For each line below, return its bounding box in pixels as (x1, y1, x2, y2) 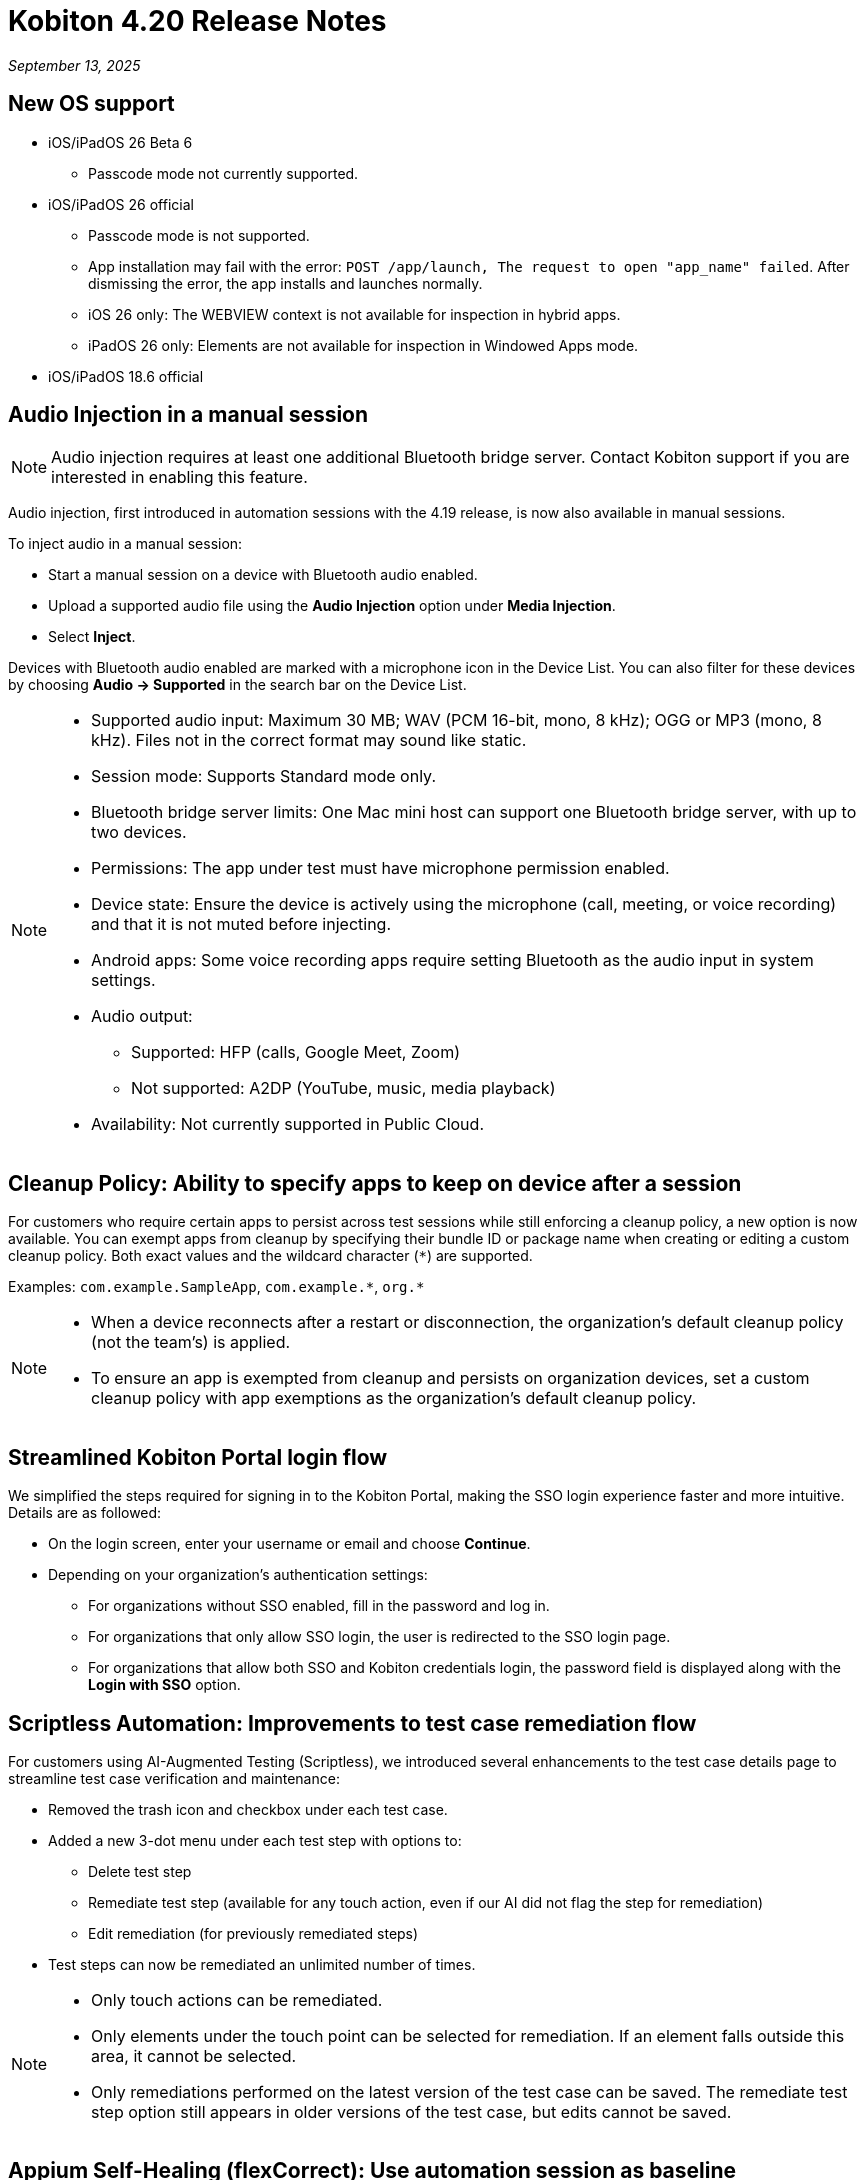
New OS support (8, 91, 175, 117)
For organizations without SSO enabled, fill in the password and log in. (88, 1597, 550, 1615)
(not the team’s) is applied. (91, 1332, 291, 1353)
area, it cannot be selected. (91, 2045, 297, 2066)
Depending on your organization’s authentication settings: (48, 1566, 428, 1584)
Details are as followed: (8, 1504, 162, 1522)
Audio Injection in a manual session (8, 402, 369, 428)
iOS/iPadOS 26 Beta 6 (48, 133, 193, 151)
